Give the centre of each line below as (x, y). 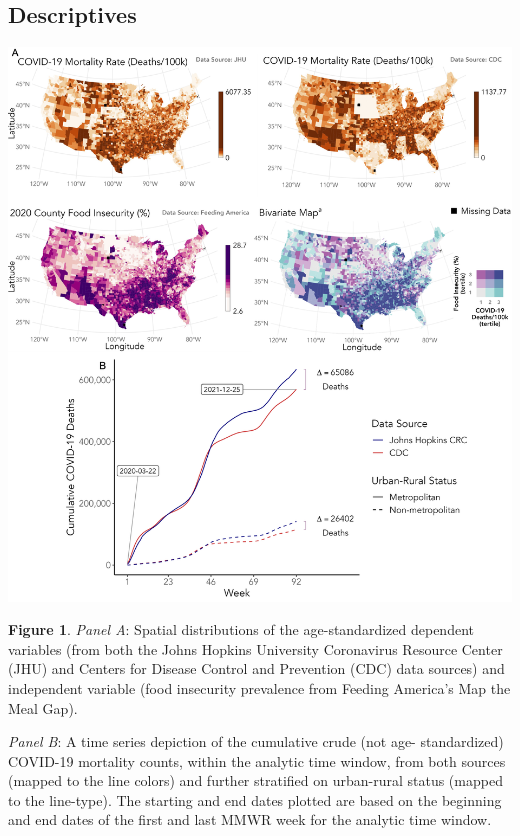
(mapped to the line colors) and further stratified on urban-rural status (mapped (255, 780)
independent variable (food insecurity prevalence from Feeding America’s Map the (259, 687)
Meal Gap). (43, 707)
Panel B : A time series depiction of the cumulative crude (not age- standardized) (256, 741)
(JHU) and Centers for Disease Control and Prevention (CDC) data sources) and (256, 668)
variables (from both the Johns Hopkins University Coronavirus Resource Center (255, 648)
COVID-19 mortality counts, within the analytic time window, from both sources (257, 760)
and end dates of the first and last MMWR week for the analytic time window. (250, 819)
